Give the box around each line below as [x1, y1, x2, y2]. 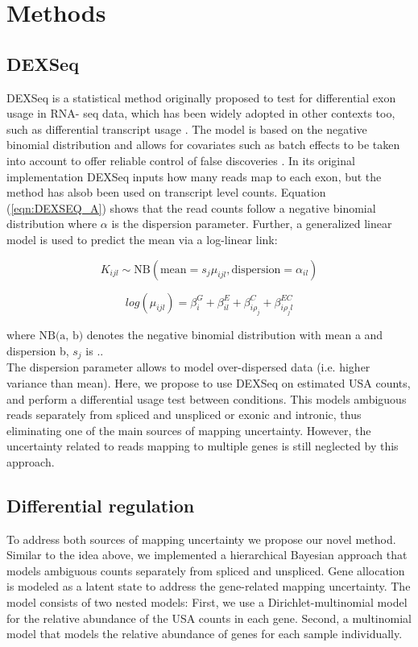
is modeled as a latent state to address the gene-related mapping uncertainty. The [6, 578, 411, 595]
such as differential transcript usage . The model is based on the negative [6, 120, 367, 137]
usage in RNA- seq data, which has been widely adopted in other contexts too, [6, 105, 395, 122]
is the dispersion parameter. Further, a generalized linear [111, 215, 392, 232]
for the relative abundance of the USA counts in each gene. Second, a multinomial [6, 609, 412, 626]
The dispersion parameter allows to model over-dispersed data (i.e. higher [6, 359, 370, 375]
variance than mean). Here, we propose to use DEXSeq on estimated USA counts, [6, 374, 411, 391]
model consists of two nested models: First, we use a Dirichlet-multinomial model [6, 594, 408, 611]
